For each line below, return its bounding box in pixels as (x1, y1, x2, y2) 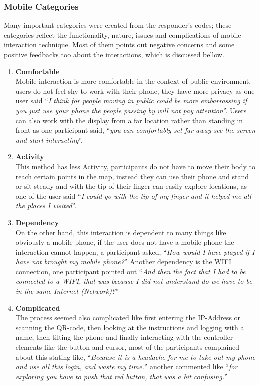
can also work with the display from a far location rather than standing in (15, 115, 243, 125)
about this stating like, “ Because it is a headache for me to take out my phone (15, 351, 255, 362)
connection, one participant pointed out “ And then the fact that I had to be (15, 266, 246, 276)
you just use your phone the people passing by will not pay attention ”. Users (15, 105, 247, 115)
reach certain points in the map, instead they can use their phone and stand (15, 171, 249, 181)
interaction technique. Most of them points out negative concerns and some (4, 39, 235, 50)
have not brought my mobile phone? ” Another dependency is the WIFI (15, 256, 232, 267)
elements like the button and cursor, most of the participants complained (15, 342, 240, 352)
